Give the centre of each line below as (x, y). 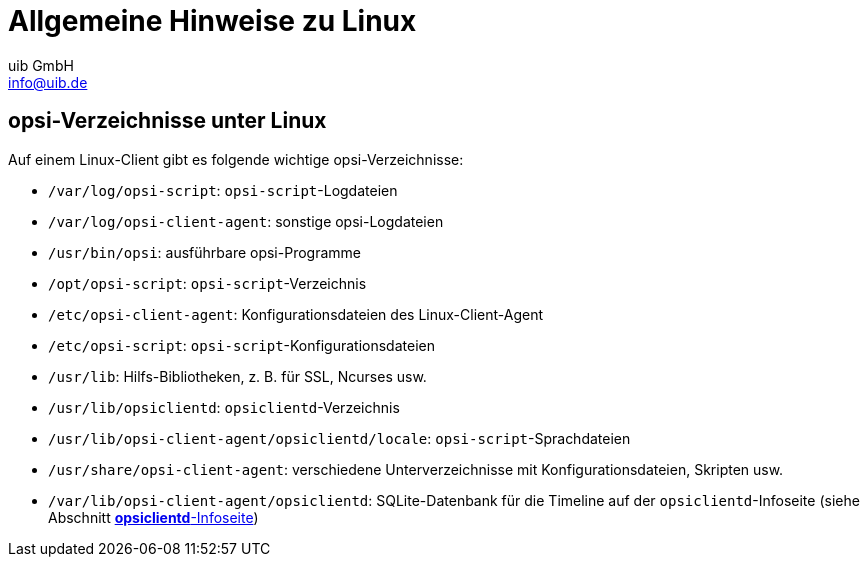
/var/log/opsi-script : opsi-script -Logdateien (223, 190)
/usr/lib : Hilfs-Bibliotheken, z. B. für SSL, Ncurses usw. (237, 376)
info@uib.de (48, 82)
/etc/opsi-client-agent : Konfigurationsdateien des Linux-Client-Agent (295, 314)
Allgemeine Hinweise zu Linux (212, 21)
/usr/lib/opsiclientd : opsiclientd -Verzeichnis (224, 407)
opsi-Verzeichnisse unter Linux (167, 121)
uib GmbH (41, 65)
